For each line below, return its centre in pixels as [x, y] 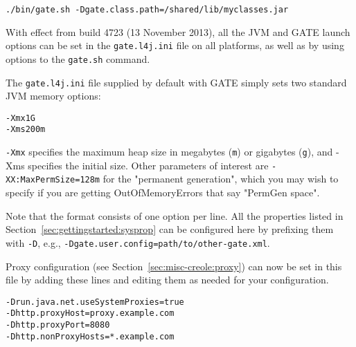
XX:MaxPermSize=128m [53, 180]
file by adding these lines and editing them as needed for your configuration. [167, 280]
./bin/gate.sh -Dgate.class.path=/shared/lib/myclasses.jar [147, 10]
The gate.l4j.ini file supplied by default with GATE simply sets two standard [176, 82]
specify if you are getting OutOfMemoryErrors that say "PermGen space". [163, 193]
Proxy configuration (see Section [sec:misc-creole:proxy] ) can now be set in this [174, 266]
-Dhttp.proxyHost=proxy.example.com [90, 313]
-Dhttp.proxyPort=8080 [58, 325]
